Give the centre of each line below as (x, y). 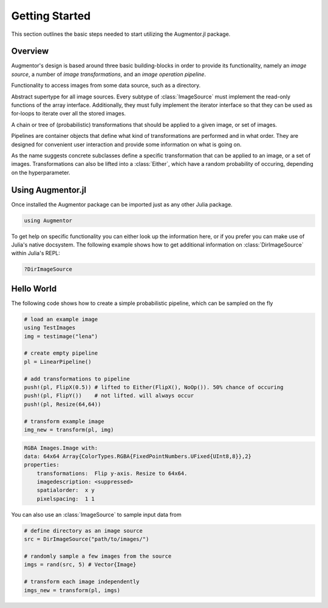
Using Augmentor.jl (49, 190)
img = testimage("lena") (61, 336)
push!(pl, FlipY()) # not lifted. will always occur (109, 396)
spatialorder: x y (66, 490)
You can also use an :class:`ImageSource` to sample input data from (96, 514)
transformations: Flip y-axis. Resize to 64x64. (112, 473)
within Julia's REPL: (36, 253)
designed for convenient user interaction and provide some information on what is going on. (127, 144)
